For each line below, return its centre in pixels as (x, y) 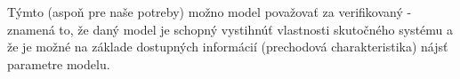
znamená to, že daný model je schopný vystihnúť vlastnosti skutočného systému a (230, 29)
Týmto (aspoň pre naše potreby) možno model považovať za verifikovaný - (210, 12)
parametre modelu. (59, 63)
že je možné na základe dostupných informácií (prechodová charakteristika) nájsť (228, 47)
